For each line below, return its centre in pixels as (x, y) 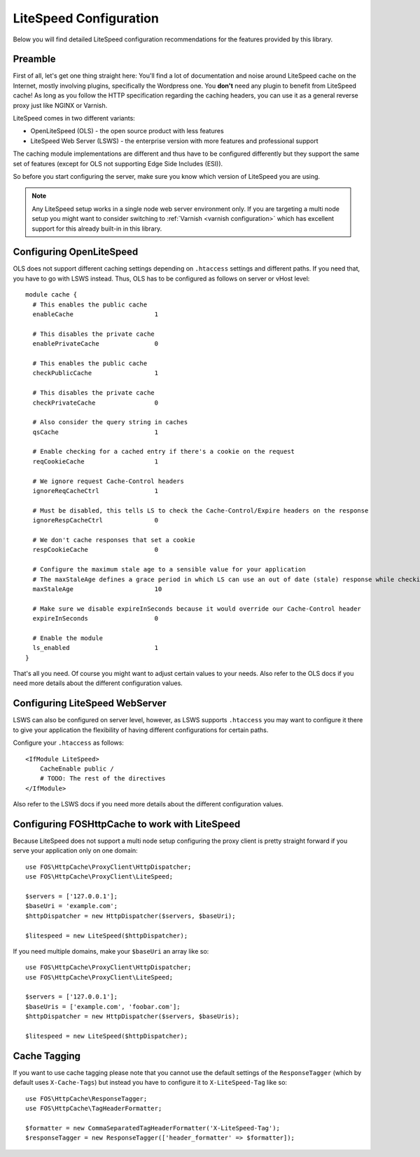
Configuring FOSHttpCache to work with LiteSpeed (127, 824)
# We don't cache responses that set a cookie (114, 540)
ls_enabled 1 (96, 648)
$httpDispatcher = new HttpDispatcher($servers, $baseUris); (132, 1016)
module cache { (51, 295)
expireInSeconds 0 (96, 618)
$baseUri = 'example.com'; (72, 906)
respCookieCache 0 (96, 550)
